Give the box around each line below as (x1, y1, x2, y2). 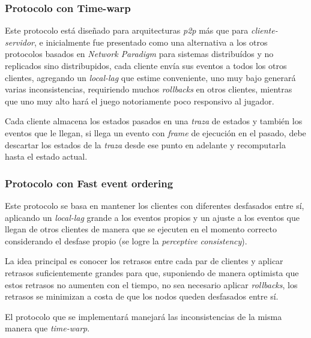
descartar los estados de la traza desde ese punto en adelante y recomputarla (5, 138, 286, 151)
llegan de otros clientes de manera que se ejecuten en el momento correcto (5, 223, 277, 235)
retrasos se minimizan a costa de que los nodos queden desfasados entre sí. (5, 290, 279, 303)
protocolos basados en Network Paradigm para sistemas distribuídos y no (5, 47, 274, 60)
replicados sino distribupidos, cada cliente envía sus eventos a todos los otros (5, 59, 287, 71)
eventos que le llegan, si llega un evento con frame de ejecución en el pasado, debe (5, 126, 306, 139)
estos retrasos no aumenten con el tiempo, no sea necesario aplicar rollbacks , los (5, 278, 298, 291)
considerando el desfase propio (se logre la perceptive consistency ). (5, 234, 247, 247)
